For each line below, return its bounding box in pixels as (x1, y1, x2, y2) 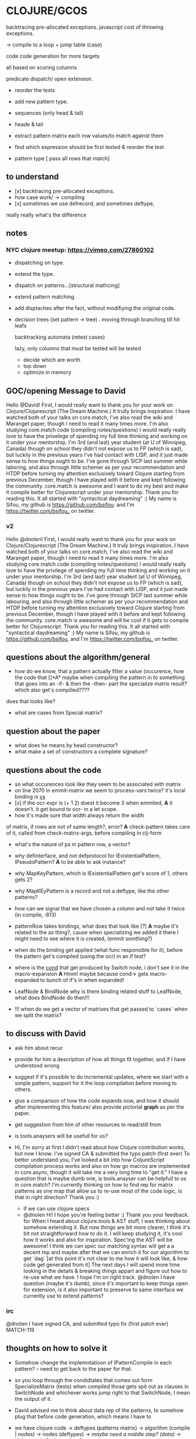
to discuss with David (6, 1029, 86, 1039)
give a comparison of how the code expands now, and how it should (14, 1097, 180, 1104)
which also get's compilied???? (14, 687, 90, 694)
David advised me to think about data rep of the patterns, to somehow (14, 1407, 184, 1414)
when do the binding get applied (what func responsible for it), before (14, 946, 183, 953)
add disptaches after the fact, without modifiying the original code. (14, 305, 176, 312)
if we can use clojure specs (23, 1205, 90, 1212)
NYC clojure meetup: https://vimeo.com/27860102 (6, 246, 154, 254)
